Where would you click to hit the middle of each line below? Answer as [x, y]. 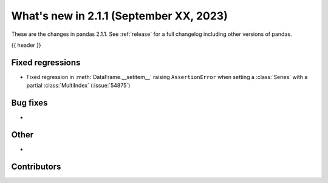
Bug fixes [29, 103]
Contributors [36, 166]
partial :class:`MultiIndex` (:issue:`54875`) [78, 86]
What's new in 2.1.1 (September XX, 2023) [119, 16]
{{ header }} [26, 45]
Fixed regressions [46, 62]
